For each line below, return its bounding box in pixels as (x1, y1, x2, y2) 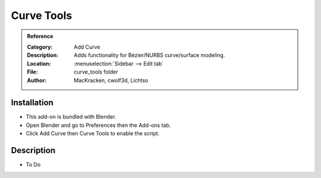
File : (27, 68, 38, 75)
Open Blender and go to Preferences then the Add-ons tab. (26, 122, 171, 129)
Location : (27, 60, 51, 67)
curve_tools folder (74, 68, 118, 75)
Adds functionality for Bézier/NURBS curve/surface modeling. (74, 52, 225, 59)
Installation (11, 98, 53, 108)
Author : (27, 77, 47, 84)
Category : (27, 43, 53, 50)
